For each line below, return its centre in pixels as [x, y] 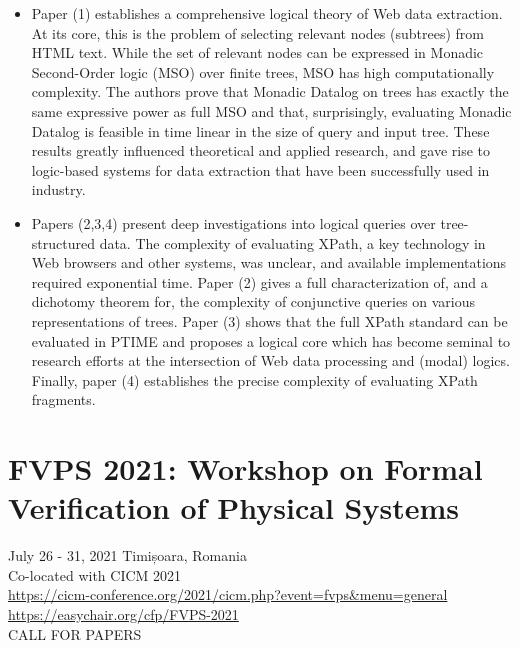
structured [63, 242]
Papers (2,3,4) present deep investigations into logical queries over [233, 222]
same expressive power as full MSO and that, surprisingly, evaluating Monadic [271, 110]
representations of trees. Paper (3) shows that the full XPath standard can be [269, 320]
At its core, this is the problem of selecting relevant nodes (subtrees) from [257, 32]
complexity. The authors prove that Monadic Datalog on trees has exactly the [270, 91]
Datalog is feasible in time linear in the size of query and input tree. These [260, 130]
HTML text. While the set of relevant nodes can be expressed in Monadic [257, 52]
